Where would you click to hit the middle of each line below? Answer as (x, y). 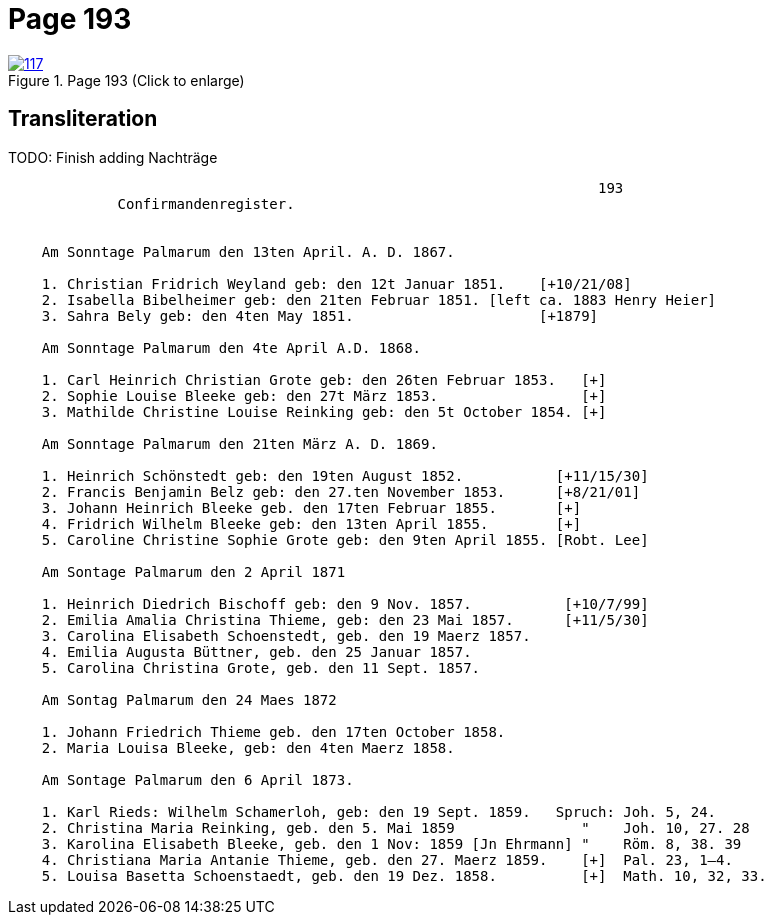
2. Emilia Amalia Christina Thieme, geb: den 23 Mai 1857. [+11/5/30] (345, 619)
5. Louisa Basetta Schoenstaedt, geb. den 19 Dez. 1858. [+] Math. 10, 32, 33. (404, 875)
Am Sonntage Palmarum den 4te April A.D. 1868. (231, 347)
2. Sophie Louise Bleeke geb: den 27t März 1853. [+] (324, 395)
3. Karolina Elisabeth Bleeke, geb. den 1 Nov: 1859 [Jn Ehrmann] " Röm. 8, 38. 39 (391, 843)
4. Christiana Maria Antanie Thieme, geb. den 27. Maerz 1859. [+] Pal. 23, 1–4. (387, 859)
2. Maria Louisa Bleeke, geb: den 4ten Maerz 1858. (248, 747)
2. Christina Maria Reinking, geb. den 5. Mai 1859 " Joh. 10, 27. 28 (395, 827)
